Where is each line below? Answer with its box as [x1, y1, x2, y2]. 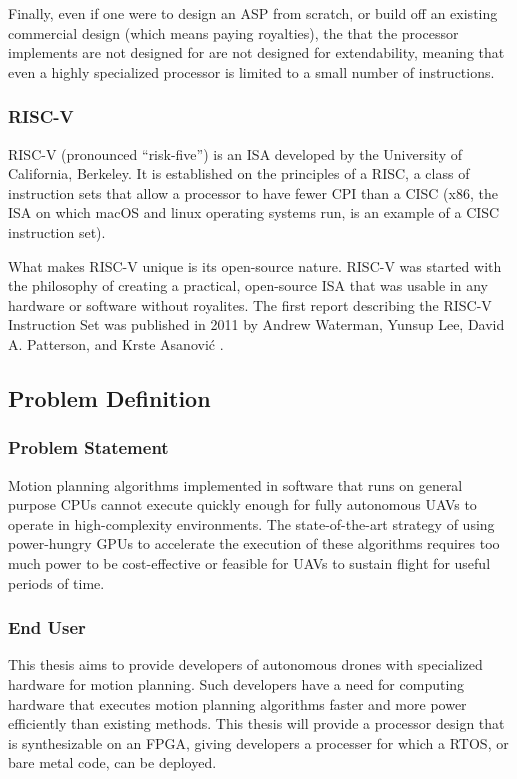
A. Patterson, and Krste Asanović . [8, 333, 224, 354]
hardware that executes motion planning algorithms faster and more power [8, 693, 467, 714]
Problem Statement [8, 435, 169, 460]
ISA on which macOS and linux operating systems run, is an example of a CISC [8, 202, 500, 223]
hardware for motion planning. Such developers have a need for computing [8, 673, 465, 694]
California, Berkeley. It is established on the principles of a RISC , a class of [8, 163, 470, 184]
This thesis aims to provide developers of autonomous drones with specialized [8, 654, 483, 675]
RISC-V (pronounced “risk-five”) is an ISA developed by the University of [8, 143, 462, 164]
